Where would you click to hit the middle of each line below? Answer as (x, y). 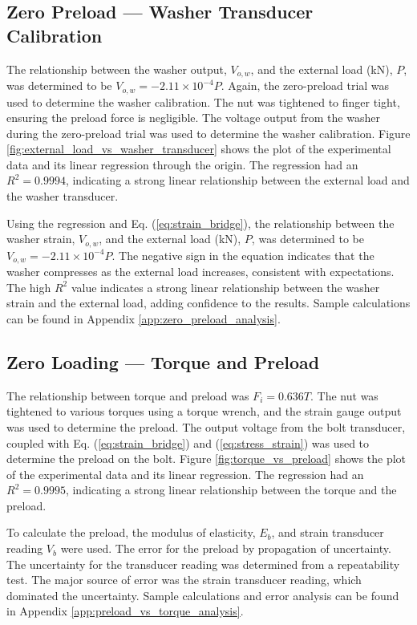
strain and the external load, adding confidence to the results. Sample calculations (208, 303)
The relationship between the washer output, (117, 69)
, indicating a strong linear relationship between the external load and (237, 180)
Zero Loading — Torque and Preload (163, 361)
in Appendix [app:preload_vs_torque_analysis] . (125, 611)
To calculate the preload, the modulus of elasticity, (131, 532)
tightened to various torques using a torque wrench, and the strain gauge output (204, 411)
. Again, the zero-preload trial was (305, 85)
